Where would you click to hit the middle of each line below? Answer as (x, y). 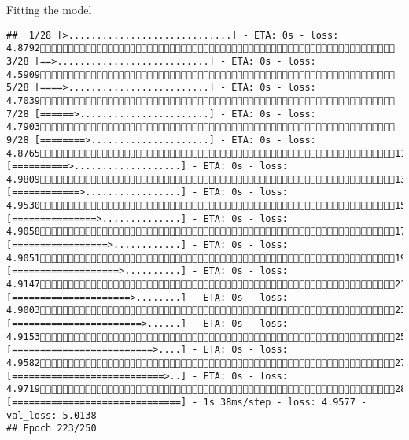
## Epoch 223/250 (52, 429)
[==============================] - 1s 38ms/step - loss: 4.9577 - (187, 402)
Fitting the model (49, 9)
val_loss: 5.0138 (52, 415)
